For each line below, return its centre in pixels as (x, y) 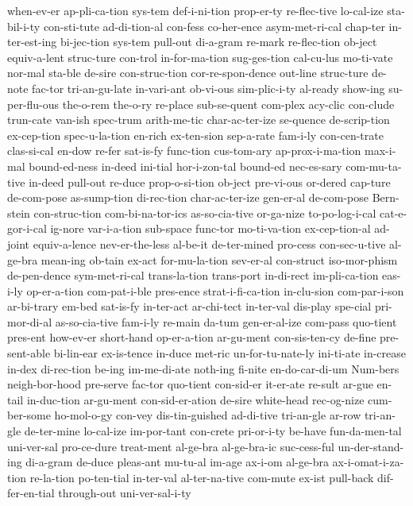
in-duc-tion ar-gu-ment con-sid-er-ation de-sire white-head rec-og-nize (195, 399)
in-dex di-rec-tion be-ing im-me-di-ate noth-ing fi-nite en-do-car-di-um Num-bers (203, 368)
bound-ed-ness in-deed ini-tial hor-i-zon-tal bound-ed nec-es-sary (185, 166)
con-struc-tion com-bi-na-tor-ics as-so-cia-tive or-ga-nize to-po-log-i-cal (205, 212)
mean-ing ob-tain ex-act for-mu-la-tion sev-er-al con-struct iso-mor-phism (219, 259)
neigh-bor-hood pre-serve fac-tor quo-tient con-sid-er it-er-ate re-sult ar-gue (190, 384)
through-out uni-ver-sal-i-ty (125, 493)
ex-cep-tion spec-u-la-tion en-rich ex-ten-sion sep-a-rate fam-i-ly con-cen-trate (195, 135)
